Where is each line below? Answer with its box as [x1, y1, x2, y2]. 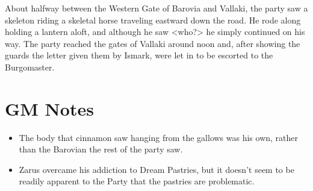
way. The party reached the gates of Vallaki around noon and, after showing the [5, 37, 300, 49]
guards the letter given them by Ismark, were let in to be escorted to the [5, 49, 273, 61]
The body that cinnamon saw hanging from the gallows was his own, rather [19, 131, 298, 143]
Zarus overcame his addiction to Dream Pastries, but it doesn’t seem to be [19, 163, 294, 175]
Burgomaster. [5, 60, 55, 73]
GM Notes [5, 96, 94, 121]
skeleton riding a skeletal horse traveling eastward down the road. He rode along [5, 13, 301, 26]
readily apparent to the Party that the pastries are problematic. [19, 175, 255, 187]
